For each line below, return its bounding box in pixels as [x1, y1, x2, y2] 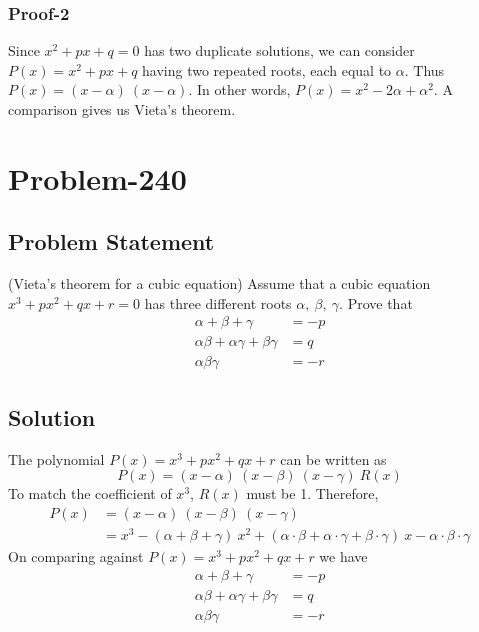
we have [319, 545, 368, 566]
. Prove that [339, 292, 413, 313]
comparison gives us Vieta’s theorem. [8, 99, 236, 119]
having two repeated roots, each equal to [142, 59, 392, 80]
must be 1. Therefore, [246, 483, 379, 504]
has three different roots [144, 292, 292, 313]
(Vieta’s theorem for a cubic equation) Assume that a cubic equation [8, 273, 431, 294]
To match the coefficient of [8, 483, 172, 504]
